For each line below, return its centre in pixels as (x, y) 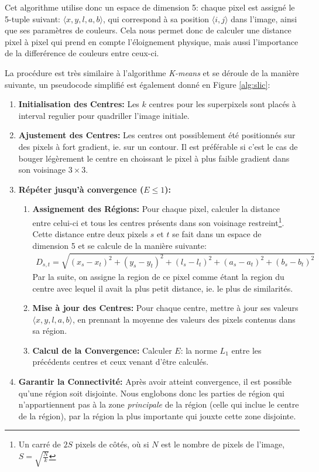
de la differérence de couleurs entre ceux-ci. (82, 53)
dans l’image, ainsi (264, 18)
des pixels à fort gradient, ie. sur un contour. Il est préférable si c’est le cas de (158, 146)
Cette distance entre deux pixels (90, 234)
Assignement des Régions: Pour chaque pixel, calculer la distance (156, 209)
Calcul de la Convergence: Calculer (102, 350)
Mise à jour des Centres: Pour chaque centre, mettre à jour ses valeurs (165, 308)
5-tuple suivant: (32, 18)
